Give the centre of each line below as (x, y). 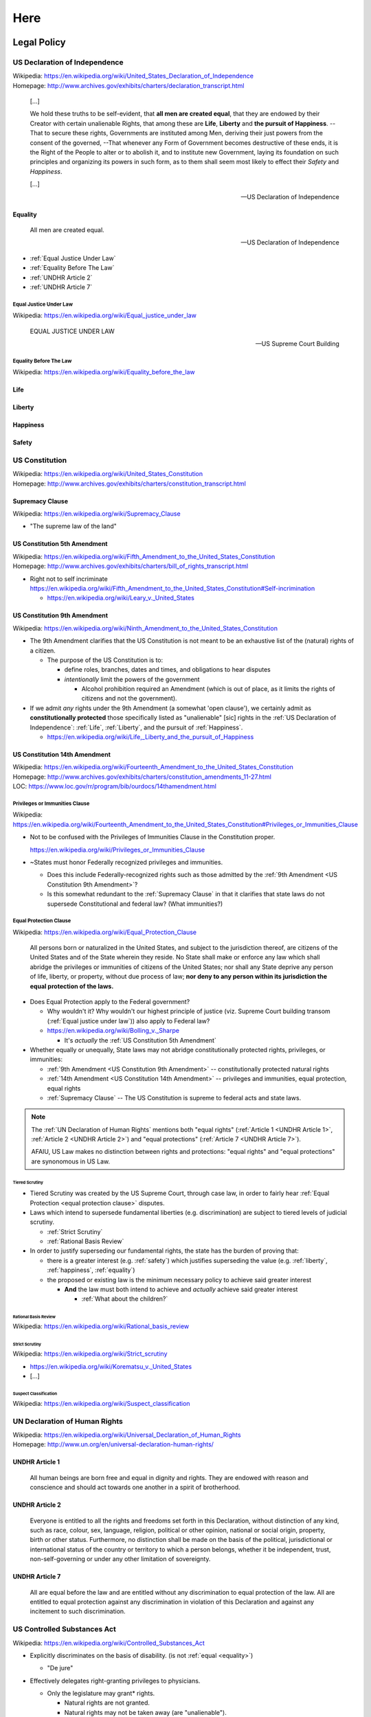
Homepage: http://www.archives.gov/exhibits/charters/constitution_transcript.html (130, 484)
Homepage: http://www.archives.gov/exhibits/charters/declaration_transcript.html (128, 85)
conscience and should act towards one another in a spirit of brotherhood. (135, 1488)
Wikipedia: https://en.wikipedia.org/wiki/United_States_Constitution (108, 474)
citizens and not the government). (130, 698)
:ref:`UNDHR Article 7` (61, 287)
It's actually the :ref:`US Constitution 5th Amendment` (140, 1040)
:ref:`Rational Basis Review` (86, 1241)
